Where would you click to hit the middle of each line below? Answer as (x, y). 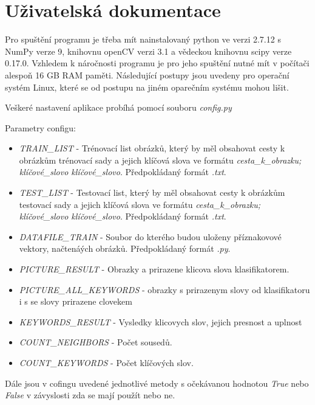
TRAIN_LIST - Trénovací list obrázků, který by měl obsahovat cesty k (152, 148)
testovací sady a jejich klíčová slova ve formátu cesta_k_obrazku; (140, 204)
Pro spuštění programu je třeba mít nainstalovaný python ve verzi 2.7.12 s (143, 39)
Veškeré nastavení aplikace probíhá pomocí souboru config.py (118, 107)
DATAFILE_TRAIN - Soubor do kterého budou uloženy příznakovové (150, 236)
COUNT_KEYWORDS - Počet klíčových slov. (106, 362)
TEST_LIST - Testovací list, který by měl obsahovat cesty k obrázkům (152, 192)
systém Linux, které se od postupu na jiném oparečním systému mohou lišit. (147, 87)
